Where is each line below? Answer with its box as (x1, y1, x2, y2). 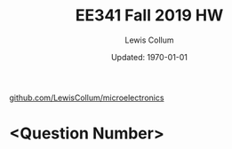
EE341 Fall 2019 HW (75, 5, 224, 26)
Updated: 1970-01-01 (110, 51, 188, 62)
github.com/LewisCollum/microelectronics (9, 92, 164, 103)
